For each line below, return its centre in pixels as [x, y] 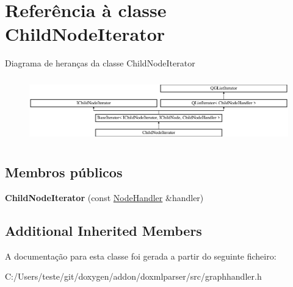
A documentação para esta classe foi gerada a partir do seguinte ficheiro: [141, 256]
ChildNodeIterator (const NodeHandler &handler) [104, 198]
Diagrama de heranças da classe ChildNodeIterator [100, 63]
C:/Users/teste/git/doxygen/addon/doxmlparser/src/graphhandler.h [133, 276]
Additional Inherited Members [103, 231]
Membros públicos [64, 172]
